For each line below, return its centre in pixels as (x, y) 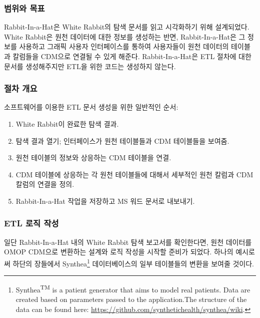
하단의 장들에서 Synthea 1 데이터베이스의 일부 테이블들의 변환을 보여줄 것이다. (133, 262)
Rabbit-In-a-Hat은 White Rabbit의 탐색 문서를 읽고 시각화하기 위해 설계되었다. (127, 27)
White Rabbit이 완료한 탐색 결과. (67, 124)
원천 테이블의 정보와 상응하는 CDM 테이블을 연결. (93, 157)
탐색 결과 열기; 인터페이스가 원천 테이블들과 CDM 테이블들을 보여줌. (122, 140)
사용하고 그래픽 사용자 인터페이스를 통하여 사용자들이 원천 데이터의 (124, 46)
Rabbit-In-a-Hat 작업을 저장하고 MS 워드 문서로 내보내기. (105, 201)
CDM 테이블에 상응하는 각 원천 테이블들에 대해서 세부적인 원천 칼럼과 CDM (134, 174)
